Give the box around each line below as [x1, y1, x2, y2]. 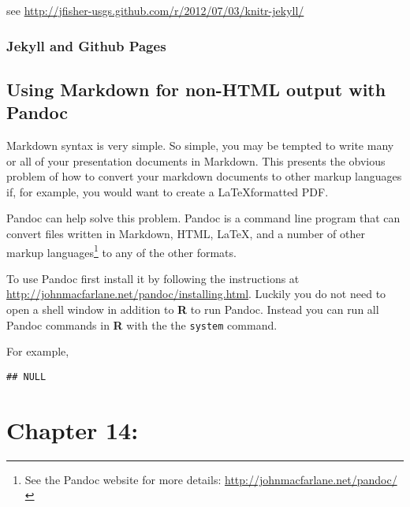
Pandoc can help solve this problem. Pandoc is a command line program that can [6, 210, 401, 226]
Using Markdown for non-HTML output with [6, 76, 386, 101]
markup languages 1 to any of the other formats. [6, 241, 237, 260]
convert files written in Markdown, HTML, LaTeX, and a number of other [6, 226, 365, 241]
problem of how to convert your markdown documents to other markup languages [6, 168, 402, 185]
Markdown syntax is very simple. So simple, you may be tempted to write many [6, 137, 394, 154]
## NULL [6, 371, 47, 382]
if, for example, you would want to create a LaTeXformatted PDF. [6, 183, 329, 199]
